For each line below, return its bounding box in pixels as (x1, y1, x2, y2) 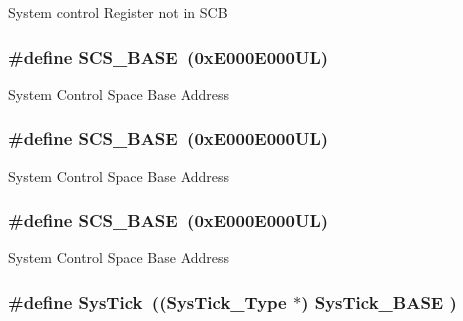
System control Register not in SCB (8, 2, 228, 22)
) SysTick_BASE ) (301, 289, 457, 314)
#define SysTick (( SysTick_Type (8, 289, 287, 314)
